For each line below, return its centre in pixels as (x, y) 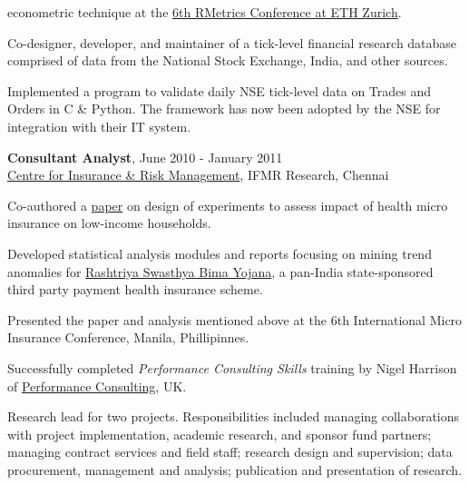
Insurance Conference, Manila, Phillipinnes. (128, 337)
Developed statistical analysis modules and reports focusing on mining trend (220, 253)
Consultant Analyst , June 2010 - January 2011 (145, 157)
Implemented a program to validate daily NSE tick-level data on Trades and (220, 90)
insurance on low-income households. (109, 223)
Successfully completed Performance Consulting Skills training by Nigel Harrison (232, 367)
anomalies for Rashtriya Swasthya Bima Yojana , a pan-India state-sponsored (220, 271)
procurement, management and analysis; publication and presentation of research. (235, 469)
